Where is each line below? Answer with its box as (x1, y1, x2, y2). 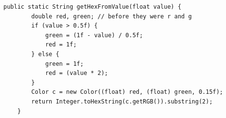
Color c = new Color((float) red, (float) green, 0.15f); (31, 88, 224, 96)
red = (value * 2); (45, 70, 108, 77)
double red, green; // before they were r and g (31, 13, 192, 20)
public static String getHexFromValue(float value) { (3, 3, 182, 10)
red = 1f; (45, 41, 77, 48)
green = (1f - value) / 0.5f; (45, 31, 143, 39)
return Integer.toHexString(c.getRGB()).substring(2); (31, 98, 213, 105)
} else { (31, 50, 59, 58)
